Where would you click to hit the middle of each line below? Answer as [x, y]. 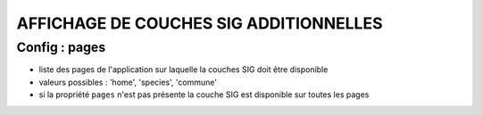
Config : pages [61, 47]
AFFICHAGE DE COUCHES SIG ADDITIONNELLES [199, 23]
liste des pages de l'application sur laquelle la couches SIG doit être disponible [183, 70]
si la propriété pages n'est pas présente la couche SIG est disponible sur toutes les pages [204, 94]
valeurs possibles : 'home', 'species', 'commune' [128, 82]
